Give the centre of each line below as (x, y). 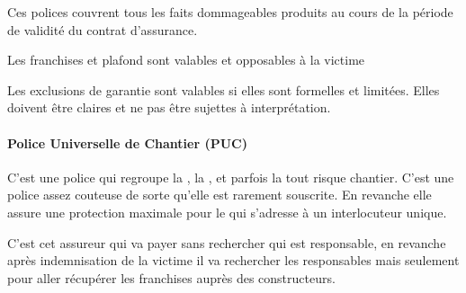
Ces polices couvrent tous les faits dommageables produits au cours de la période (230, 12)
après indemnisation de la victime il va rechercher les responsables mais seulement (233, 260)
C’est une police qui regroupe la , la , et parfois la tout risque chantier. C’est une (231, 177)
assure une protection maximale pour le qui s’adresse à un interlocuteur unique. (227, 212)
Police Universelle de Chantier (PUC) (127, 142)
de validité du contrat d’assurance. (103, 29)
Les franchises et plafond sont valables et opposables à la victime (186, 60)
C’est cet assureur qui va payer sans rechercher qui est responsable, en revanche (227, 242)
